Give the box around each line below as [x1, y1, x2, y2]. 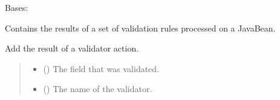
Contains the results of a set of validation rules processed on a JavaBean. [5, 21, 276, 34]
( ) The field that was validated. [43, 62, 160, 75]
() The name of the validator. [43, 82, 152, 95]
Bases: [5, 1, 28, 13]
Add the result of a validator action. [5, 42, 139, 55]
